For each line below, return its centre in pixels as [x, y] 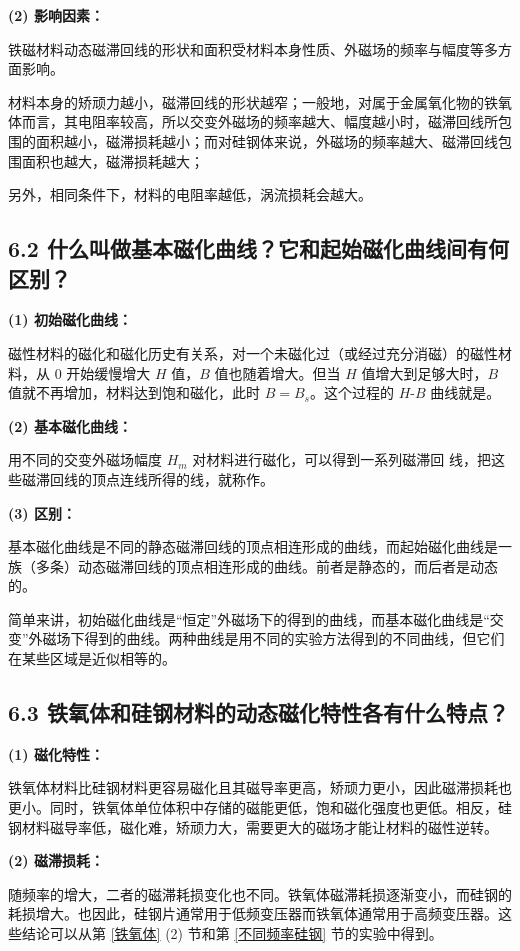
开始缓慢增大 [108, 372]
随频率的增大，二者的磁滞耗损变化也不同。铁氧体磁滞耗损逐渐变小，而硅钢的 [260, 893]
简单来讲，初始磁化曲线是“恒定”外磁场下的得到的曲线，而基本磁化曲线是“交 [256, 618]
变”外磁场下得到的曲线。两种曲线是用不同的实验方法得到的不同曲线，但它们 [256, 638]
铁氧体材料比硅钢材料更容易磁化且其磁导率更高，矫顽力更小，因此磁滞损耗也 [260, 787]
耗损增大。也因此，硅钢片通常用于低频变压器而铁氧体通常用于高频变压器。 [253, 913]
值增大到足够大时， [424, 372]
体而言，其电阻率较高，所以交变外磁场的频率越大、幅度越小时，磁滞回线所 [253, 121]
